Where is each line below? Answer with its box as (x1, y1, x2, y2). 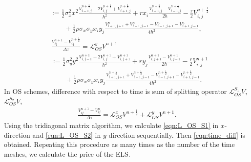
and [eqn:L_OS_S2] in (32, 129, 101, 140)
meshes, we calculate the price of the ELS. (4, 149, 130, 159)
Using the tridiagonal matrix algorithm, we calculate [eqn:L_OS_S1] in (4, 120, 219, 130)
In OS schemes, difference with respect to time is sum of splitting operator (4, 86, 227, 96)
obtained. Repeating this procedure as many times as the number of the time (4, 139, 235, 149)
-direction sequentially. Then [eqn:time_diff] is (106, 129, 245, 140)
